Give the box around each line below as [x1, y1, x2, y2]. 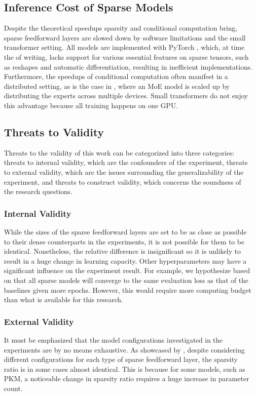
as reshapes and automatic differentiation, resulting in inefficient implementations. [4, 61, 253, 72]
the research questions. [4, 186, 73, 197]
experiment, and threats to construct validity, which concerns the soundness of [4, 176, 241, 187]
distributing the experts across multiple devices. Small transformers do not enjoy [4, 90, 248, 101]
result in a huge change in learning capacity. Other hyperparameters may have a [4, 255, 247, 266]
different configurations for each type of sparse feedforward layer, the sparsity [4, 354, 238, 364]
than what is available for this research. [4, 294, 123, 305]
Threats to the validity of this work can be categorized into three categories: [4, 147, 235, 158]
